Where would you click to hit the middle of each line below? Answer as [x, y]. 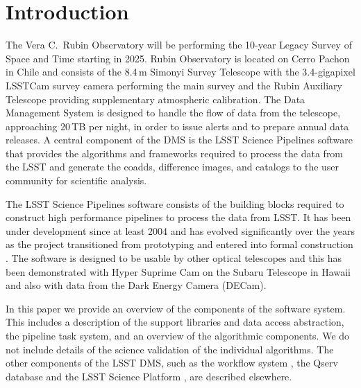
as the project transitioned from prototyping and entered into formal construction [179, 244]
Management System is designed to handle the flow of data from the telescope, [173, 113]
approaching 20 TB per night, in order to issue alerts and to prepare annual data [177, 126]
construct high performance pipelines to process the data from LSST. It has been [178, 217]
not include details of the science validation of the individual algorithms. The [170, 349]
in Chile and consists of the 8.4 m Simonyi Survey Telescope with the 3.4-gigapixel [180, 72]
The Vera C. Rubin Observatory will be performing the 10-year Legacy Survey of [179, 45]
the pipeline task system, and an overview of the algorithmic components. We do [178, 335]
